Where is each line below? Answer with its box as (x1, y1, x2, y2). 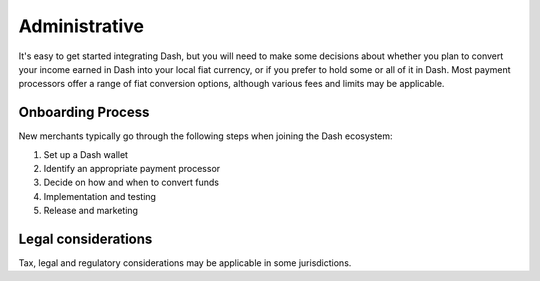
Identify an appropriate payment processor (43, 163, 221, 175)
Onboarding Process (18, 104, 150, 121)
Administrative (18, 15, 145, 37)
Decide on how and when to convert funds (43, 176, 220, 189)
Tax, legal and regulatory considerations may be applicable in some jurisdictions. (18, 257, 352, 269)
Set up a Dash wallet (43, 148, 129, 160)
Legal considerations (18, 231, 153, 247)
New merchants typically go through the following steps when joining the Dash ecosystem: (18, 130, 394, 142)
